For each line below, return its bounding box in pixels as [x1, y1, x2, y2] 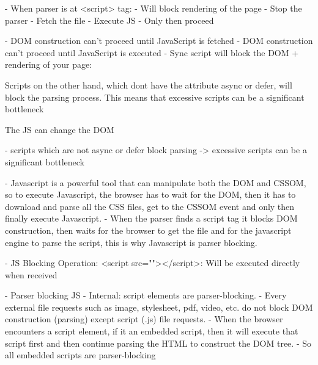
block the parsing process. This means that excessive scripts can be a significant [5, 90, 305, 103]
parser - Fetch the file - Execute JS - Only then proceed [5, 13, 214, 26]
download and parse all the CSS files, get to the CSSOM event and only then [5, 200, 295, 212]
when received [5, 268, 57, 281]
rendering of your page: [5, 58, 92, 71]
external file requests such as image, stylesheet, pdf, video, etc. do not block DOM [5, 300, 313, 313]
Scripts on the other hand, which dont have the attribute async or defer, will [5, 78, 292, 91]
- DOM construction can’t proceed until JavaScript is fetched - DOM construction [5, 34, 313, 47]
